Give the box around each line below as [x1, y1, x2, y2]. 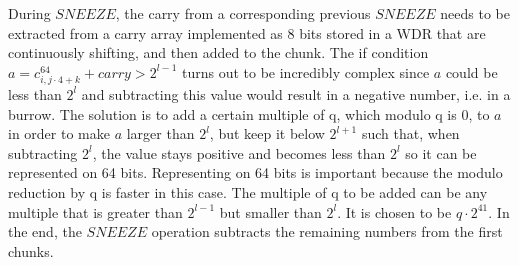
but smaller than [219, 201, 322, 222]
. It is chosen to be [337, 201, 452, 222]
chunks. [8, 240, 54, 261]
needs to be [440, 3, 510, 23]
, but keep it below [209, 123, 325, 144]
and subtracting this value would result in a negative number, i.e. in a [81, 83, 511, 104]
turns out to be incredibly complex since [181, 61, 430, 82]
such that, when [361, 123, 460, 144]
